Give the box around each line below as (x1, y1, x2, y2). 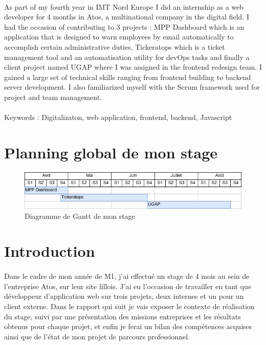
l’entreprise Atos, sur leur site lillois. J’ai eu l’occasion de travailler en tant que (4, 280, 252, 291)
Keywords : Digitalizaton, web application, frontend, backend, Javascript (4, 112, 232, 123)
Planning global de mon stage (4, 141, 218, 163)
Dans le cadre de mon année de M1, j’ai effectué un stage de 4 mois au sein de (4, 271, 250, 281)
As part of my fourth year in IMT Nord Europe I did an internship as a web (4, 1, 244, 12)
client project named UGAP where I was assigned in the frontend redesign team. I (4, 62, 262, 72)
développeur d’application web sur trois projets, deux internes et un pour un (4, 291, 244, 301)
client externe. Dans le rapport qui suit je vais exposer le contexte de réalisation (4, 301, 255, 312)
